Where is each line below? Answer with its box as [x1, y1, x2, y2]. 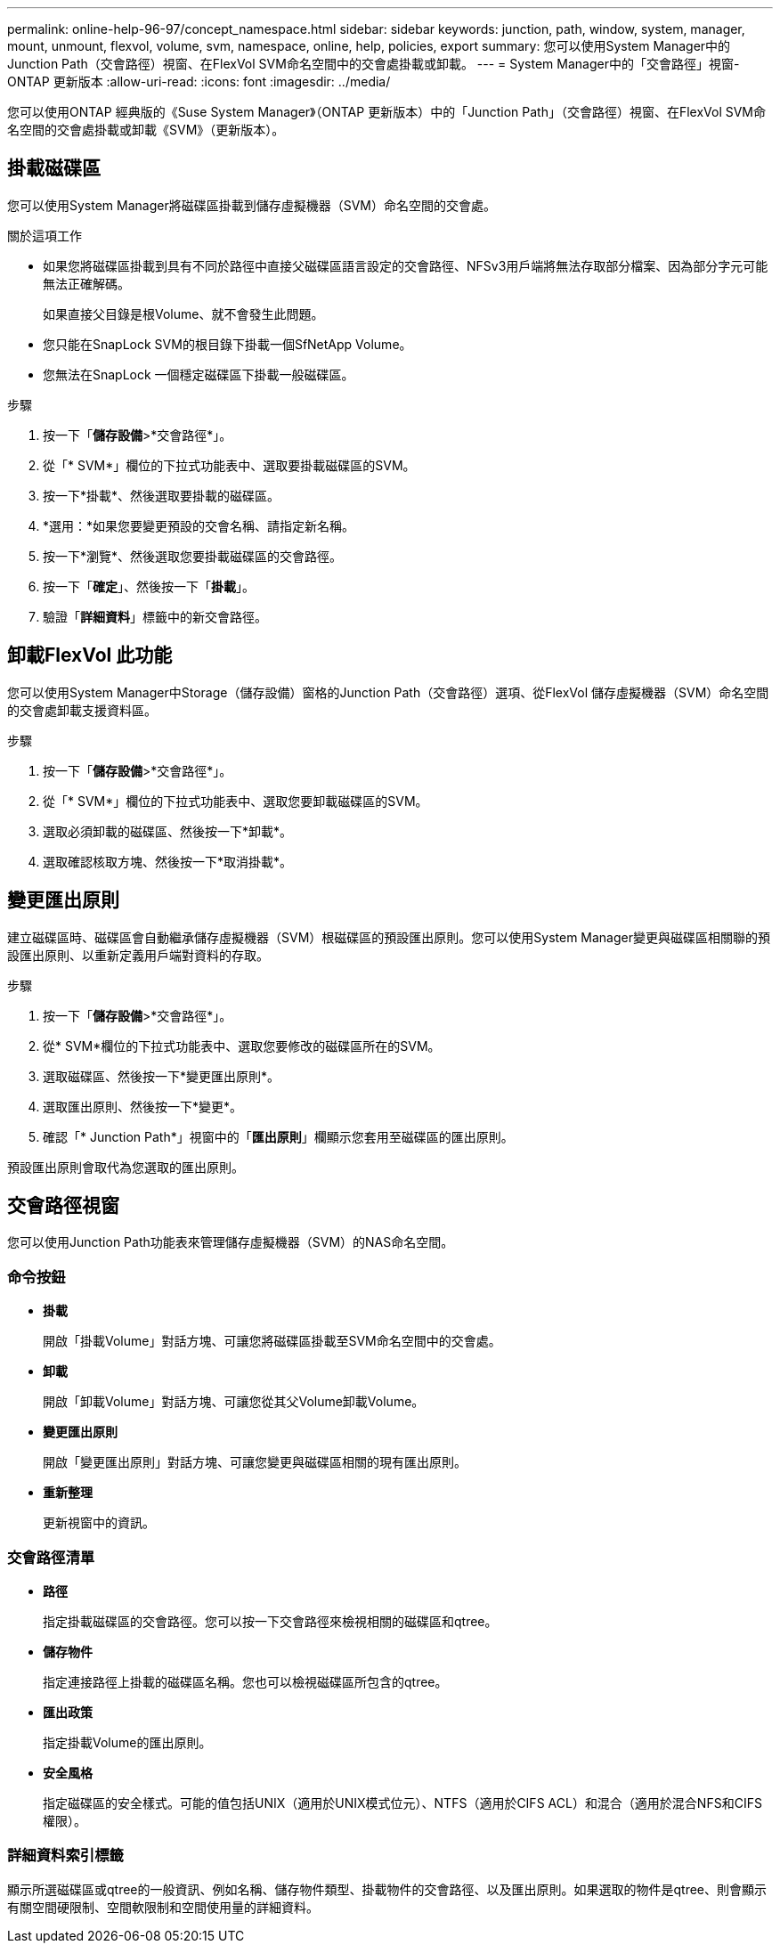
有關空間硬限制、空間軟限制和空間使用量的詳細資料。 [7, 1899, 319, 1915]
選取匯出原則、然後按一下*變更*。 [43, 1098, 243, 1114]
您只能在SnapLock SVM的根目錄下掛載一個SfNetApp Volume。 [43, 336, 412, 352]
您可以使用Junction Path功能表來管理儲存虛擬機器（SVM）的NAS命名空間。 [7, 1234, 454, 1250]
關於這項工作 [7, 227, 82, 243]
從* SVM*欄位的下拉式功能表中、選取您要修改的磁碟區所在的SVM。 [43, 1038, 441, 1054]
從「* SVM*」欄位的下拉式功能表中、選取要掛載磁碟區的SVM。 [43, 457, 416, 473]
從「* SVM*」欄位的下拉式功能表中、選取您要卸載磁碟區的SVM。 [43, 793, 428, 809]
